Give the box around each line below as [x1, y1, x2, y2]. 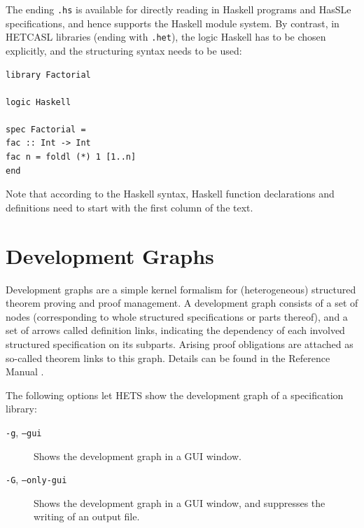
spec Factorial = [6, 124, 86, 134]
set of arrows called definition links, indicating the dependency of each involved [6, 323, 345, 338]
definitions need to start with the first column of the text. [6, 200, 253, 214]
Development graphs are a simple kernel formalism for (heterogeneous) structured [6, 282, 356, 296]
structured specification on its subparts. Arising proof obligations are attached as [6, 336, 353, 351]
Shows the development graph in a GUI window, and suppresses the [34, 495, 325, 510]
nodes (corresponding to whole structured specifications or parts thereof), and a [6, 309, 348, 324]
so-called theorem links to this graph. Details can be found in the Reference [6, 350, 330, 365]
